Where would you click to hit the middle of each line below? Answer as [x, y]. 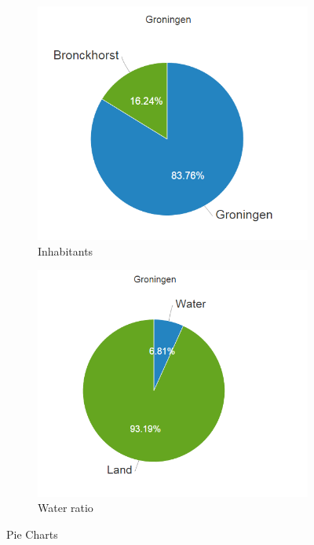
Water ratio [66, 508]
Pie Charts [32, 534]
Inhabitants [66, 250]
